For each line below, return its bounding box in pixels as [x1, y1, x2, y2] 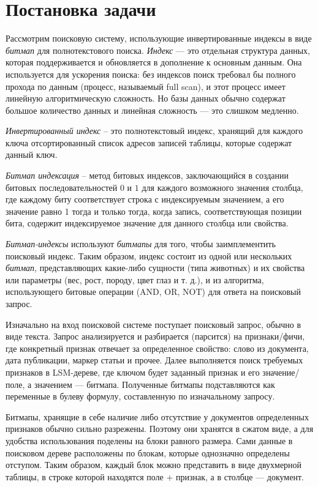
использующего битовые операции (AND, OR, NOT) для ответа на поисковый [6, 285, 301, 298]
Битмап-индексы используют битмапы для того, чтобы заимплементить [6, 237, 276, 250]
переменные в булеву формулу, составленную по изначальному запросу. [6, 390, 275, 403]
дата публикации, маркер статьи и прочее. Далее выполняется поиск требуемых [6, 354, 303, 366]
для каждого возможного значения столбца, [142, 180, 303, 193]
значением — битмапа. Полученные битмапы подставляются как [34, 377, 275, 390]
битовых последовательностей [6, 180, 118, 193]
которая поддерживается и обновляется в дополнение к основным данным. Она [6, 56, 302, 69]
